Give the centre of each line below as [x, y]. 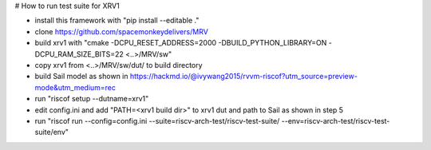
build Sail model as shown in [81, 77]
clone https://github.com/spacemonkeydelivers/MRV [122, 31]
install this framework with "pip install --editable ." [117, 21]
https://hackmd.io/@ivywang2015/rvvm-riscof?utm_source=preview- [244, 77]
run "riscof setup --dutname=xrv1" [92, 99]
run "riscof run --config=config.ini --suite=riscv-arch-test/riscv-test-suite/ [157, 120]
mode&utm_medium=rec [75, 87]
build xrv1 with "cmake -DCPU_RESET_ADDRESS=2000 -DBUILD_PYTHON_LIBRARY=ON [181, 43]
